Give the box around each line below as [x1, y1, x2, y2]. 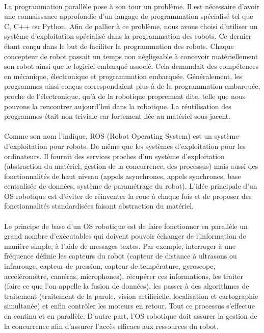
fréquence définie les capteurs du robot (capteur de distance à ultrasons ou [4, 250, 237, 261]
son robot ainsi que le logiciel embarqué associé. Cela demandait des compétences [4, 61, 259, 71]
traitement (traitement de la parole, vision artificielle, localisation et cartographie [4, 290, 258, 301]
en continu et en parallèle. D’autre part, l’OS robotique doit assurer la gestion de [4, 311, 257, 321]
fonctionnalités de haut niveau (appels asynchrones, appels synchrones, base [4, 170, 241, 181]
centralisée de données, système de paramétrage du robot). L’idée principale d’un [4, 181, 257, 191]
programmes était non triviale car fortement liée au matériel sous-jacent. [4, 111, 231, 121]
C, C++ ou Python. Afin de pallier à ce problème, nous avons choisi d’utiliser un [4, 20, 258, 31]
